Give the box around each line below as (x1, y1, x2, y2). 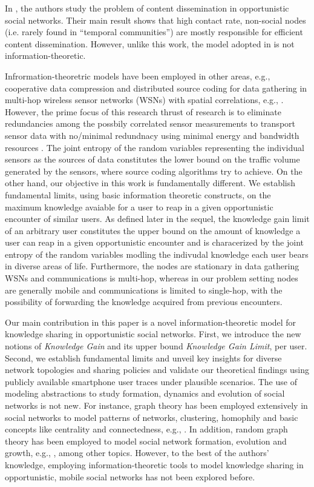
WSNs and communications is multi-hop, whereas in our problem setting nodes (5, 272, 298, 284)
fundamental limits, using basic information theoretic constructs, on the (5, 188, 271, 201)
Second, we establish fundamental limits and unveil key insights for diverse (5, 351, 282, 364)
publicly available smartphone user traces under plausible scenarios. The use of (5, 375, 297, 388)
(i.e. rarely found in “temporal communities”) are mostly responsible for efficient (5, 25, 303, 38)
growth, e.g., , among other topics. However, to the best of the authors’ (5, 446, 269, 459)
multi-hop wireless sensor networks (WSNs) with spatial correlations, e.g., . (5, 93, 284, 106)
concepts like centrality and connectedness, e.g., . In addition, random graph (5, 423, 288, 435)
